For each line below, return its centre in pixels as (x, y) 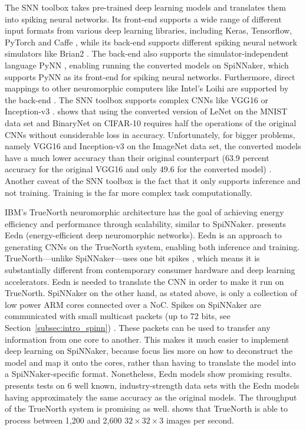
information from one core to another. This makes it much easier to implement (147, 339)
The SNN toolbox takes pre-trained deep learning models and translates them (145, 7)
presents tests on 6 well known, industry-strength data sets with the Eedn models (152, 385)
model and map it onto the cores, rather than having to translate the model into (150, 362)
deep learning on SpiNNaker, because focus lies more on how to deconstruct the (149, 351)
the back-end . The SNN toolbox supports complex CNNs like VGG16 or (136, 99)
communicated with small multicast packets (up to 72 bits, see (118, 316)
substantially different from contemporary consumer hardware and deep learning (150, 270)
